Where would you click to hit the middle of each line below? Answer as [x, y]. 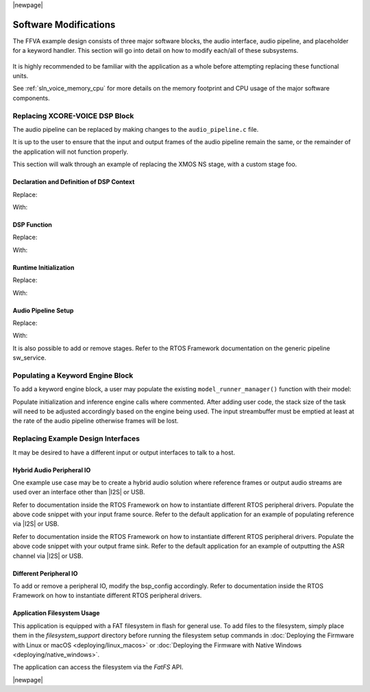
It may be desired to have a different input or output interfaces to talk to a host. [124, 452]
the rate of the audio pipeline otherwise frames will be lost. [96, 421]
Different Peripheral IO [45, 573]
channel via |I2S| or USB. [48, 555]
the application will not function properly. [71, 152]
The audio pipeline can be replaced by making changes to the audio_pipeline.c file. [136, 129]
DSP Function [33, 224]
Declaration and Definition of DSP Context [74, 182]
